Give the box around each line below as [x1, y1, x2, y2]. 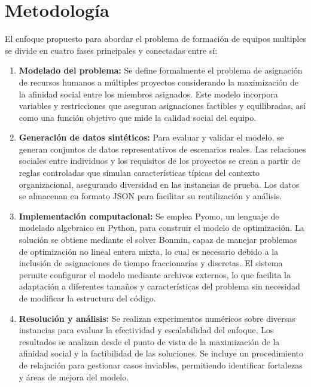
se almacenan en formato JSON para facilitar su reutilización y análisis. [19, 190, 282, 202]
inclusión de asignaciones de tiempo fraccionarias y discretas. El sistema [19, 257, 283, 269]
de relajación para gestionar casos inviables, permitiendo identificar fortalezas [19, 358, 303, 371]
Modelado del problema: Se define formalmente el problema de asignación [19, 64, 303, 77]
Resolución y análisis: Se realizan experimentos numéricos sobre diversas [19, 312, 295, 324]
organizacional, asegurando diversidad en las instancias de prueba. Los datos [19, 178, 300, 190]
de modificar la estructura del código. [19, 292, 156, 304]
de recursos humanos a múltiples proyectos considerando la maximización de [19, 75, 299, 88]
